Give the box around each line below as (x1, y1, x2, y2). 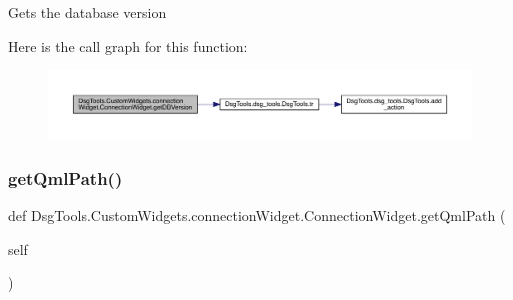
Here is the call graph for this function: (8, 35, 248, 56)
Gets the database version (8, 2, 167, 22)
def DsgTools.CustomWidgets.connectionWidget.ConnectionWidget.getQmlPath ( (8, 205, 506, 226)
